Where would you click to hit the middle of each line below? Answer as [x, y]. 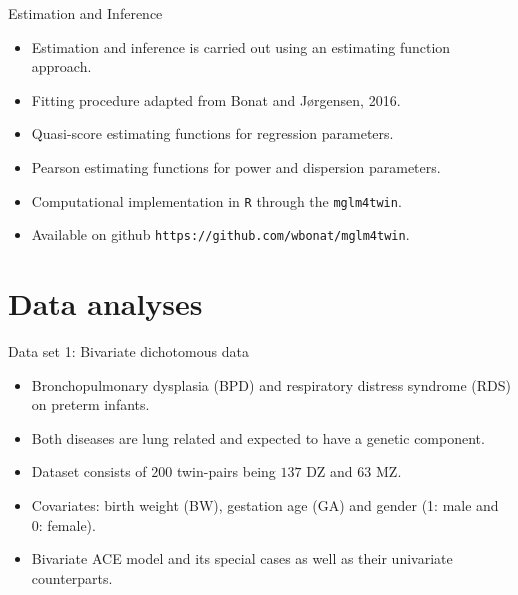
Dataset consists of [89, 471]
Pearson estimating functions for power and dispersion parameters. [236, 166]
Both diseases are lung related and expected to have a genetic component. [258, 437]
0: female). [63, 524]
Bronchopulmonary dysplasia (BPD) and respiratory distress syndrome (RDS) [271, 384]
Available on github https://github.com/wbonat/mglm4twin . [220, 234]
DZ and [329, 471]
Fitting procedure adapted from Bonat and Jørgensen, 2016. [216, 99]
